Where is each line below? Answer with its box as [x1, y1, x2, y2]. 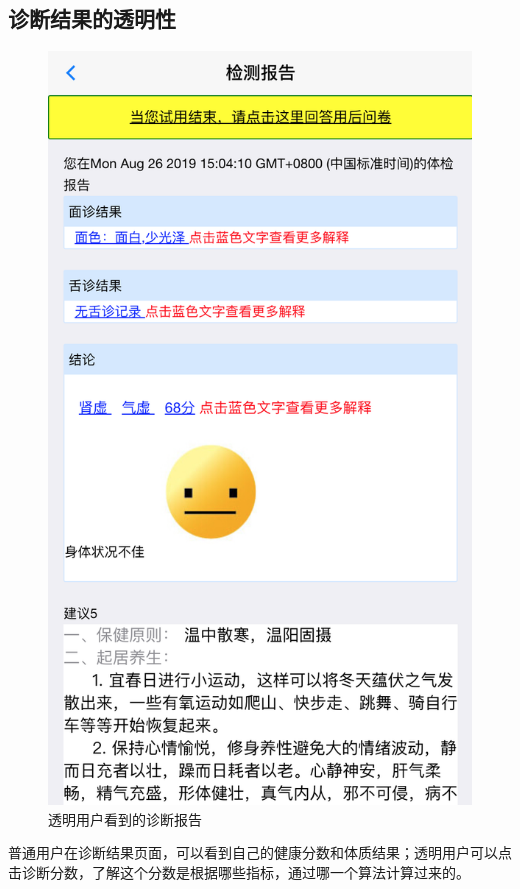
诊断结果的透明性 [8, 3, 176, 34]
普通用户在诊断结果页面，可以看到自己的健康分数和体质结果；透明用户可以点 [8, 842, 512, 863]
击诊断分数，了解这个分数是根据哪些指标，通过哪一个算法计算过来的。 [8, 861, 470, 882]
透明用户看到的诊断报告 [48, 808, 202, 829]
